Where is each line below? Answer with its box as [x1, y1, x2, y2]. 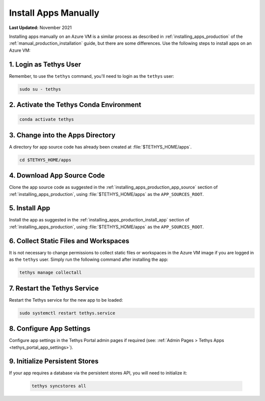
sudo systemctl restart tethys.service [19, 310, 115, 316]
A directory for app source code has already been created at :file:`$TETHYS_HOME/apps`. [9, 144, 192, 150]
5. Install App [9, 204, 51, 213]
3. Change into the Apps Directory [9, 131, 116, 139]
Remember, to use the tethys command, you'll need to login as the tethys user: [9, 73, 174, 79]
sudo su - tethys [19, 86, 61, 92]
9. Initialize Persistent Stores [9, 357, 99, 366]
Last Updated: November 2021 [9, 25, 72, 31]
